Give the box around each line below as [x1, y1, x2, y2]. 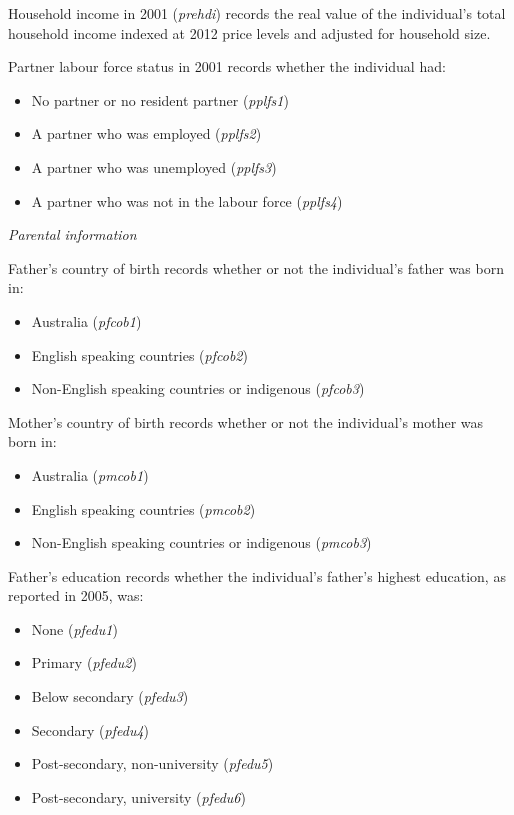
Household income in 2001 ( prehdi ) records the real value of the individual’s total [8, 3, 506, 23]
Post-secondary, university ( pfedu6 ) [31, 786, 246, 807]
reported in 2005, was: [8, 585, 144, 606]
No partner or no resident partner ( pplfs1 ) [31, 89, 289, 110]
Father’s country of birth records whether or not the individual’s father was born [8, 257, 504, 278]
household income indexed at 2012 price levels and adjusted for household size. [8, 22, 491, 43]
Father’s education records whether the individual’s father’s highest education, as [8, 565, 506, 586]
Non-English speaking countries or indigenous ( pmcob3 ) [31, 532, 372, 553]
